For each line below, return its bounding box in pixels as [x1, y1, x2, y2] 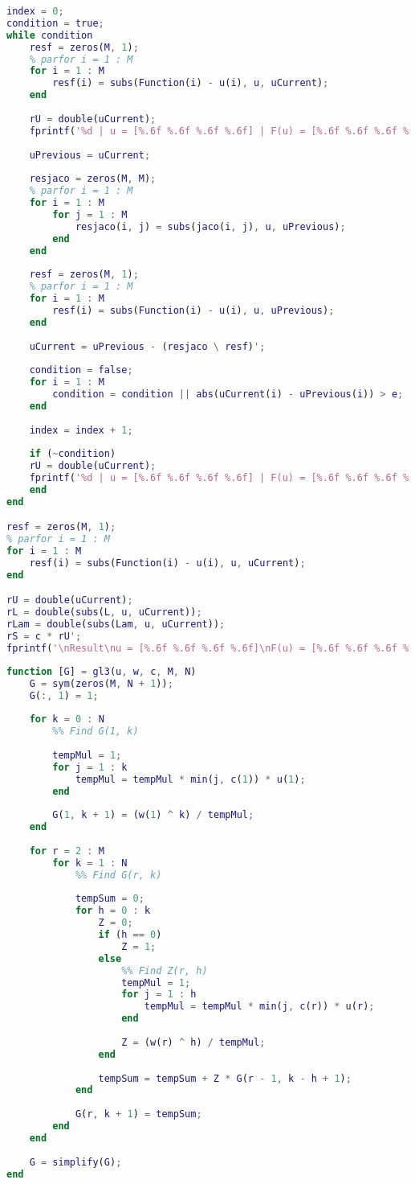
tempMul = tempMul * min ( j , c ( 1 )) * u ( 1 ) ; [75, 773, 306, 785]
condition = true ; [6, 17, 104, 29]
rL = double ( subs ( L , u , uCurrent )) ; [6, 606, 202, 619]
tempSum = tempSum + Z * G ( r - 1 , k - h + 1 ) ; [98, 1072, 352, 1084]
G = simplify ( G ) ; [29, 1156, 122, 1168]
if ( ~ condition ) [29, 448, 116, 460]
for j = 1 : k [52, 761, 128, 773]
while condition [6, 29, 93, 41]
